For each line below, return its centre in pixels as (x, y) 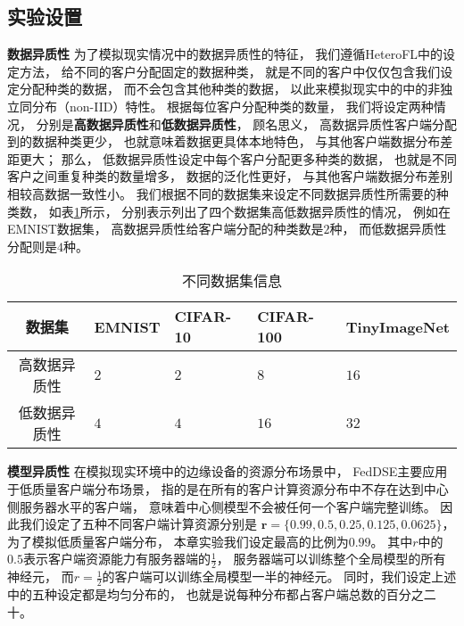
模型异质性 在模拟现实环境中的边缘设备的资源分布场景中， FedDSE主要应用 (228, 471)
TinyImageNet (398, 326)
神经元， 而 (41, 577)
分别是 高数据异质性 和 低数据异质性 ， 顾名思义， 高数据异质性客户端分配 (246, 124)
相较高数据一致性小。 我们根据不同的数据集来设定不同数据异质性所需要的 (222, 193)
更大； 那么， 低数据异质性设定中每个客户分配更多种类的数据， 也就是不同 (238, 158)
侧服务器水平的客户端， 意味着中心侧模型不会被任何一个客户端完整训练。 (222, 506)
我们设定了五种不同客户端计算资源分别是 (138, 524)
